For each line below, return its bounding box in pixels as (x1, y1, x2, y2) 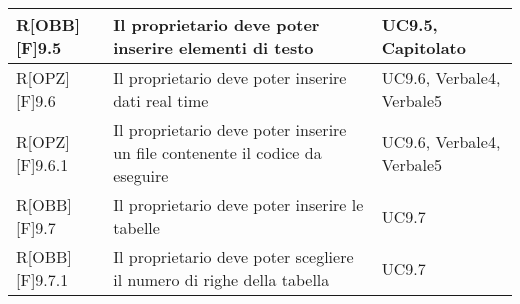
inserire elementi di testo (113, 36, 314, 59)
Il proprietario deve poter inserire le (113, 193, 364, 216)
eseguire (113, 164, 169, 187)
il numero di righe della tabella (113, 268, 330, 291)
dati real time (113, 89, 209, 112)
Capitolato (381, 36, 466, 59)
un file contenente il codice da (113, 141, 322, 164)
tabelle (113, 216, 160, 239)
